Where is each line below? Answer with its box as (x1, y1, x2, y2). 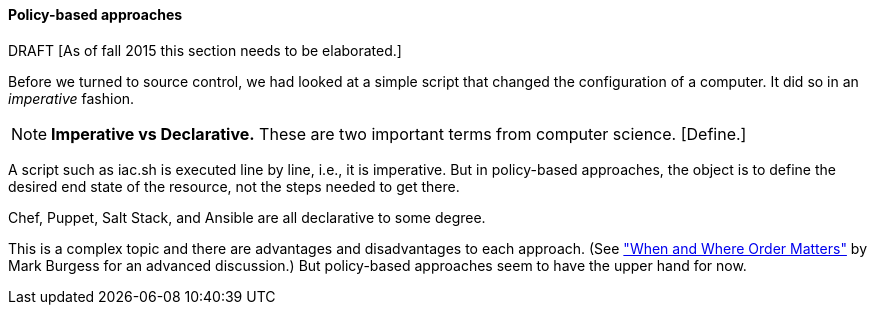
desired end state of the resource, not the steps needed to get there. (8, 177, 460, 195)
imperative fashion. (8, 89, 135, 107)
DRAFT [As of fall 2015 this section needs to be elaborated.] (8, 41, 402, 59)
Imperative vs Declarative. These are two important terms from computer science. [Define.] (51, 123, 747, 144)
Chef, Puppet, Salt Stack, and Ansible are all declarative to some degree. (8, 208, 486, 226)
